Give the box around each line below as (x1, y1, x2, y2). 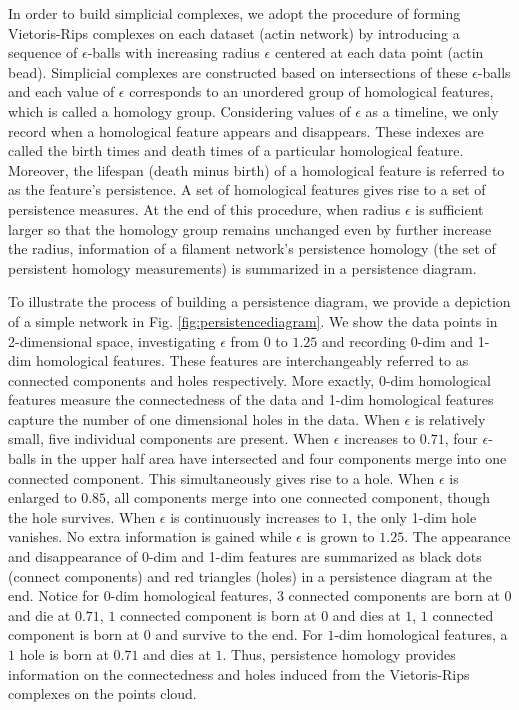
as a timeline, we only (365, 100, 499, 121)
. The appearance (404, 526, 511, 547)
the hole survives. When (8, 506, 156, 527)
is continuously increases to (170, 506, 337, 527)
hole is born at (19, 644, 109, 664)
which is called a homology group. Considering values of (8, 100, 351, 121)
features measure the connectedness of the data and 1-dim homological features (8, 389, 494, 410)
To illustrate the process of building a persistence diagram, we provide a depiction (8, 291, 511, 312)
